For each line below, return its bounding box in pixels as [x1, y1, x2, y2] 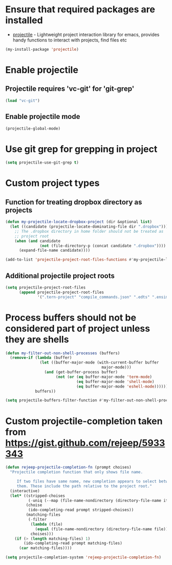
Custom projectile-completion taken [5, 415, 163, 427]
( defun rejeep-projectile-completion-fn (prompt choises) [5, 465, 132, 470]
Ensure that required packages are [5, 4, 155, 15]
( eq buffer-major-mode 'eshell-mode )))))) [76, 384, 168, 389]
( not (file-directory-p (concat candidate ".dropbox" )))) [39, 243, 166, 248]
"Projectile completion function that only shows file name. [10, 470, 143, 475]
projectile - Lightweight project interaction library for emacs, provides [12, 31, 160, 37]
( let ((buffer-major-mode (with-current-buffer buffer [39, 360, 159, 365]
